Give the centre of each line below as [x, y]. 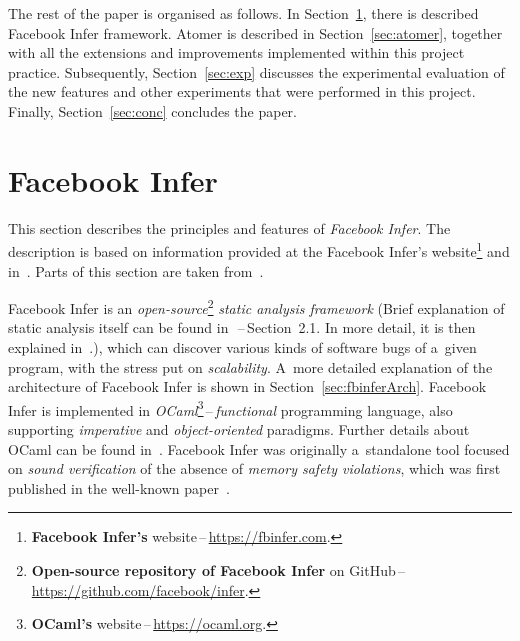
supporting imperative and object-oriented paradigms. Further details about [239, 429]
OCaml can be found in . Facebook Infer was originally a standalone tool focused [259, 448]
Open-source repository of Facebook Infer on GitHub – [218, 569]
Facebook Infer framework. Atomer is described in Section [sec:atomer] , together [255, 32]
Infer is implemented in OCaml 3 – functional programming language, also [230, 408]
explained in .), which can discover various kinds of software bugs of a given [242, 346]
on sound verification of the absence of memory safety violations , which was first [254, 468]
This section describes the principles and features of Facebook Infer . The [229, 227]
